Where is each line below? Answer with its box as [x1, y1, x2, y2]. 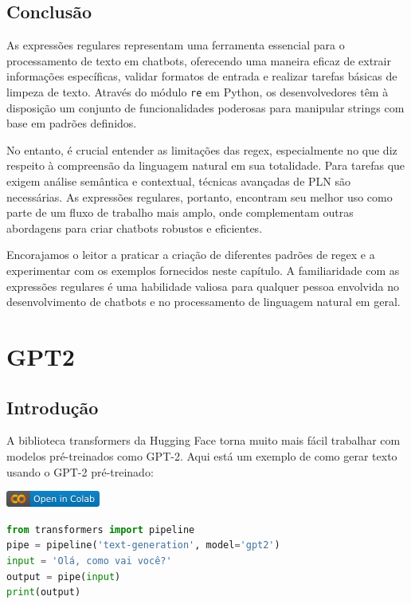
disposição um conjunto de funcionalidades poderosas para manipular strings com [6, 99, 405, 116]
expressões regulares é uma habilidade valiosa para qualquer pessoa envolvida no [6, 277, 400, 294]
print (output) [6, 586, 81, 598]
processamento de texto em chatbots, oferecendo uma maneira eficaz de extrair [6, 52, 391, 69]
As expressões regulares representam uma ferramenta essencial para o [6, 37, 345, 53]
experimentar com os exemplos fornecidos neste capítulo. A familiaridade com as [6, 261, 400, 278]
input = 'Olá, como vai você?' [6, 555, 172, 567]
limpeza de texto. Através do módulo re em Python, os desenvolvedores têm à [6, 83, 389, 100]
